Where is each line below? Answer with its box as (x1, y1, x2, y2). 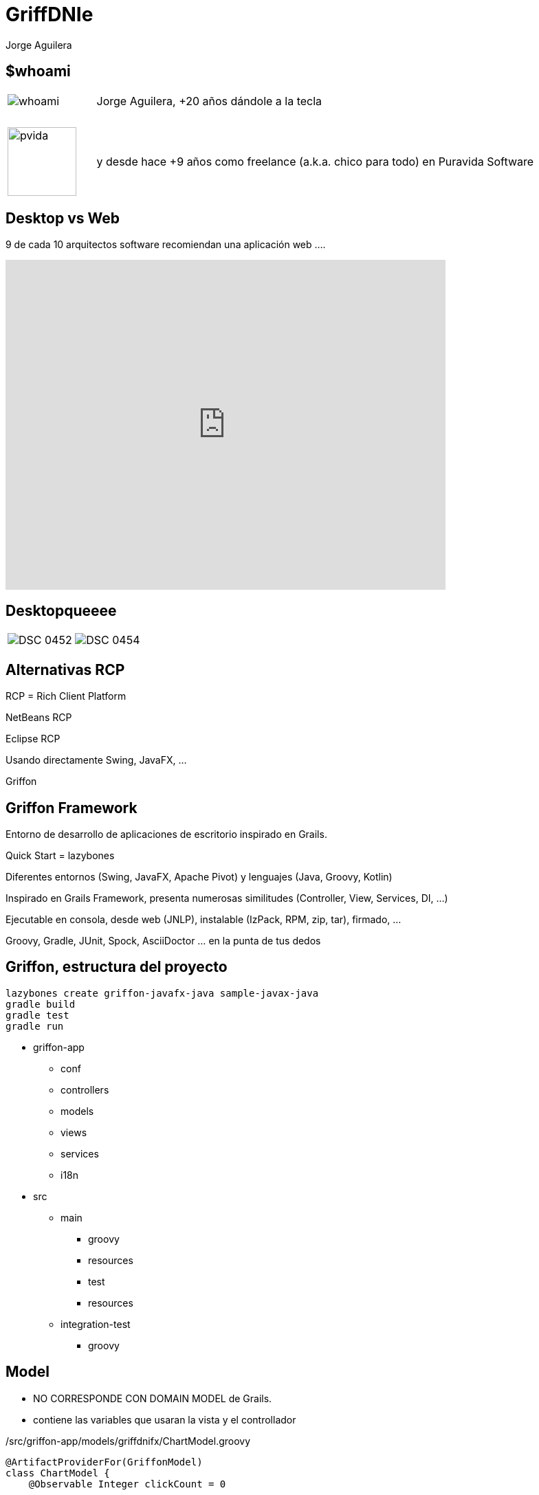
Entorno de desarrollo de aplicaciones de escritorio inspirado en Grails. (5, 828, 327, 840)
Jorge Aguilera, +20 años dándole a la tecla (96, 93, 322, 108)
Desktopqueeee (5, 601, 117, 619)
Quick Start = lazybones (5, 849, 115, 861)
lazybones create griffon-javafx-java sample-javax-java (5, 987, 319, 999)
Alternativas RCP (5, 661, 125, 678)
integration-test (60, 1318, 131, 1330)
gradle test (5, 1009, 69, 1021)
